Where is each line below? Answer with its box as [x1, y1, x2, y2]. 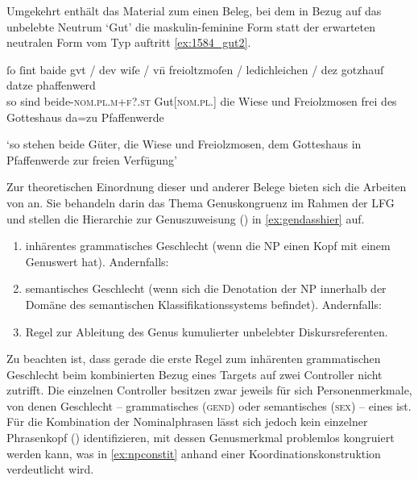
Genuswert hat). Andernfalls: [25, 253, 169, 269]
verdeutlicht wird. [6, 461, 94, 478]
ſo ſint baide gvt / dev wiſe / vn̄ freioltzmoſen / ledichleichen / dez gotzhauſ [6, 61, 384, 77]
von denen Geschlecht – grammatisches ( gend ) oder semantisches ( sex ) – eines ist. [6, 397, 412, 414]
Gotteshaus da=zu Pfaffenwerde [6, 108, 164, 125]
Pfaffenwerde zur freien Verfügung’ [6, 151, 177, 168]
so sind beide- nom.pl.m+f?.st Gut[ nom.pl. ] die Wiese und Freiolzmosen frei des [6, 92, 397, 109]
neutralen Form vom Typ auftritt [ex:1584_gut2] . [6, 34, 251, 51]
